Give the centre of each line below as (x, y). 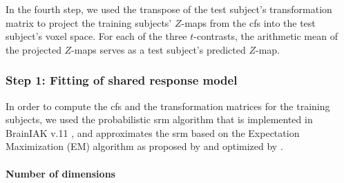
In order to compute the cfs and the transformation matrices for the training (168, 106)
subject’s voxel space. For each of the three (96, 36)
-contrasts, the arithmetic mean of (266, 36)
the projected (34, 49)
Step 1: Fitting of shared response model (122, 80)
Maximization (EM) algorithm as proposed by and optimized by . (144, 146)
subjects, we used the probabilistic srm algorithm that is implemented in (159, 119)
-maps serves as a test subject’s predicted (159, 49)
